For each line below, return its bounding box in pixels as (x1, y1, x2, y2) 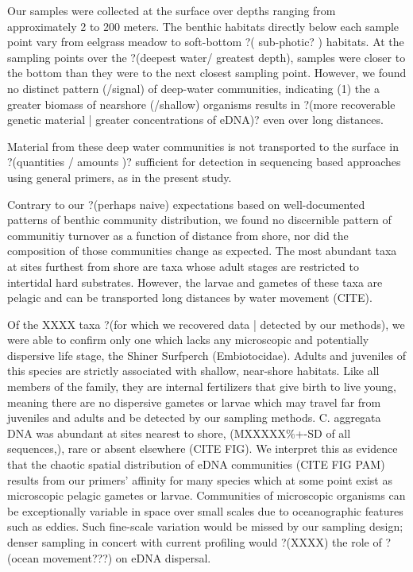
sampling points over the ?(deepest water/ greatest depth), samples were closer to (7, 48, 406, 65)
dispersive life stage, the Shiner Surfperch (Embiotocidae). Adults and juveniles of (7, 346, 407, 363)
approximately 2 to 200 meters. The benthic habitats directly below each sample (7, 17, 399, 34)
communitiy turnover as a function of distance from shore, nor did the (7, 226, 349, 243)
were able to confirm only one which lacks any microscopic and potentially (7, 331, 369, 348)
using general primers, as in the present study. (7, 168, 232, 185)
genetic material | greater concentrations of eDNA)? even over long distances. (7, 111, 384, 128)
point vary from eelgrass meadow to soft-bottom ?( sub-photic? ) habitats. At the (7, 33, 404, 50)
